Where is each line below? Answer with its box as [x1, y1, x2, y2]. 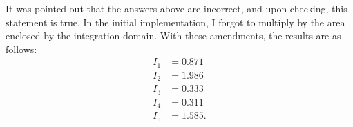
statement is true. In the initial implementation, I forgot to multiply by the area [6, 14, 345, 29]
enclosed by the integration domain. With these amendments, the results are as [6, 28, 341, 43]
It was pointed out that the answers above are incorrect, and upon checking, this [6, 1, 347, 15]
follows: [6, 41, 37, 56]
